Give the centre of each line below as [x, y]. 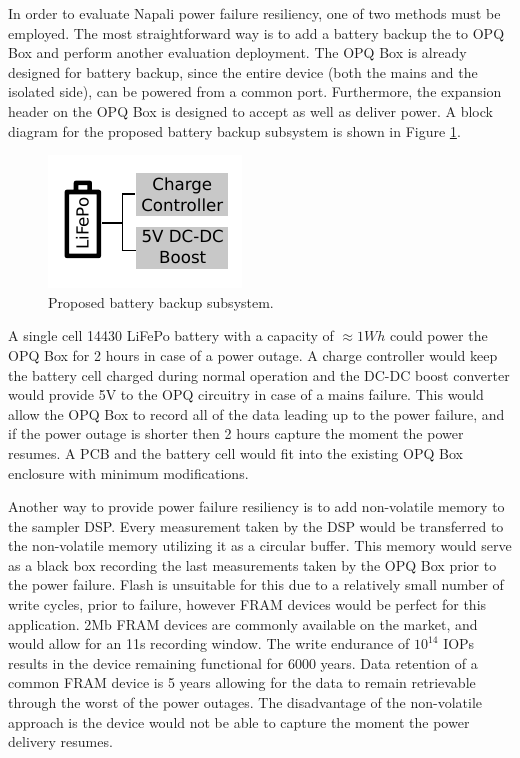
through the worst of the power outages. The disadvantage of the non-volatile [245, 702]
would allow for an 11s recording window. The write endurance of [209, 643]
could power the [439, 335]
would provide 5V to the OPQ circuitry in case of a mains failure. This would [246, 394]
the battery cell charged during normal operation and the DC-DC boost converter [259, 374]
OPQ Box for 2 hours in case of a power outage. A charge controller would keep [253, 354]
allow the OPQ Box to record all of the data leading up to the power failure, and [256, 413]
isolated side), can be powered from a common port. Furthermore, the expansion [255, 91]
